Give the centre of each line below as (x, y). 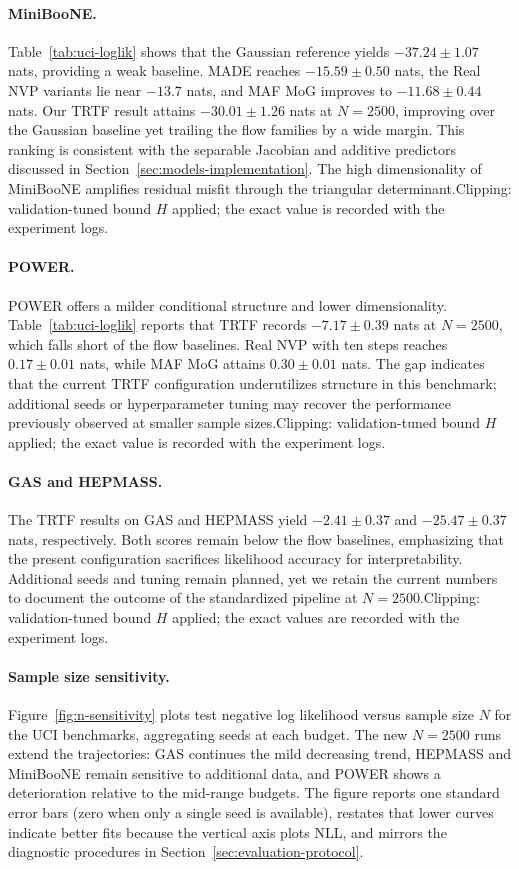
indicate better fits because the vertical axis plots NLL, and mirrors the (227, 831)
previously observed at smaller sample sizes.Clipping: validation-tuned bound (244, 422)
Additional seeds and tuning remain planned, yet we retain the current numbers (253, 577)
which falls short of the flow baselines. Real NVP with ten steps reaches (228, 343)
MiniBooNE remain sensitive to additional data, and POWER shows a (224, 772)
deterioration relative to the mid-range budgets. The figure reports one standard (254, 792)
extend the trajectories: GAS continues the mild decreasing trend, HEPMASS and (259, 753)
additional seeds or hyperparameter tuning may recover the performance (230, 402)
